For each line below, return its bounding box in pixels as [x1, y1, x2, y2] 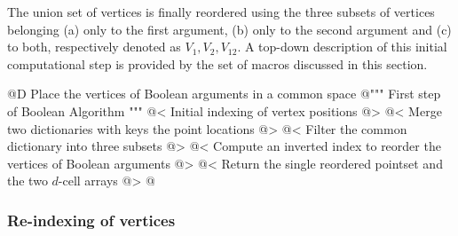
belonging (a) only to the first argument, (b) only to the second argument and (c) [7, 20, 452, 38]
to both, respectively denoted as [7, 37, 181, 56]
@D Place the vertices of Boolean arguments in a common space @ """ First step [7, 84, 441, 103]
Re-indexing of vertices [7, 208, 176, 231]
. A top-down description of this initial [237, 37, 447, 56]
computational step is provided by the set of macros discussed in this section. [7, 54, 428, 73]
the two [7, 171, 48, 190]
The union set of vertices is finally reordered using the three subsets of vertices [7, 3, 435, 20]
